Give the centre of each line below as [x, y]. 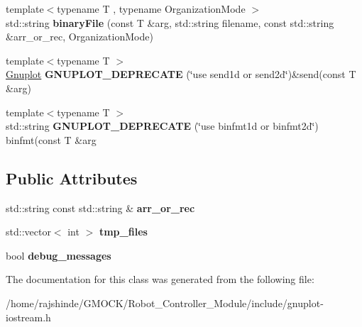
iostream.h [28, 317]
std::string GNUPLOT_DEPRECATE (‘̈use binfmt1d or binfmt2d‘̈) [162, 126]
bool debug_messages [59, 255]
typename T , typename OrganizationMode [151, 9]
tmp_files [123, 232]
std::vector [28, 232]
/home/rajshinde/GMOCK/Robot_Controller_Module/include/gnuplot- [165, 303]
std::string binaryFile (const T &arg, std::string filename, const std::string [170, 22]
